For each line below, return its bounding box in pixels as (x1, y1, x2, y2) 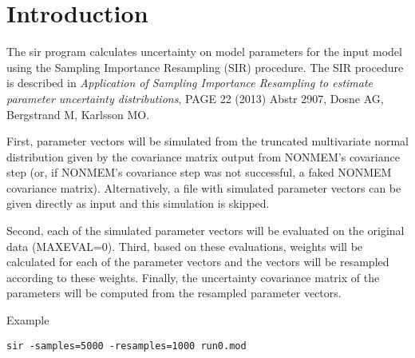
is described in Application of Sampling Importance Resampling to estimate (6, 74, 373, 91)
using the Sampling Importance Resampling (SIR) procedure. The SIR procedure (6, 58, 404, 75)
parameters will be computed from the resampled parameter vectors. (6, 284, 342, 301)
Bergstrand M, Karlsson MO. (6, 105, 150, 122)
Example (6, 312, 49, 328)
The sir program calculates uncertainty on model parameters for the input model (6, 43, 402, 60)
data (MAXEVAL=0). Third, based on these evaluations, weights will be (6, 237, 363, 254)
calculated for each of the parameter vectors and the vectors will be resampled (6, 253, 389, 270)
